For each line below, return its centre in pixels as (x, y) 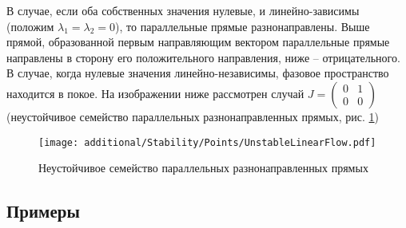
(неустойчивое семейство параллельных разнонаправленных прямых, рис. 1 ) (193, 116)
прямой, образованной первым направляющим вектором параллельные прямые (198, 42)
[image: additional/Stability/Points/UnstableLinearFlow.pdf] (207, 142)
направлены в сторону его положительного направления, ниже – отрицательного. (203, 57)
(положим (30, 26)
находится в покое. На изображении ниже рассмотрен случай (155, 93)
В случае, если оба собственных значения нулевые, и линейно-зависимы (183, 10)
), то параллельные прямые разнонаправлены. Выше (243, 26)
